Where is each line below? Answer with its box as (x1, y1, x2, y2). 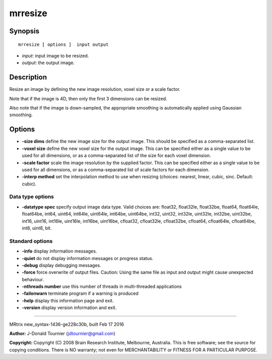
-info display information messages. (22, 248, 97, 254)
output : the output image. (22, 60, 75, 66)
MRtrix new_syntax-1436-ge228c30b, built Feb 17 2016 (9, 321, 124, 327)
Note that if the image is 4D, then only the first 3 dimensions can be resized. (9, 95, 167, 101)
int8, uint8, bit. (22, 225, 52, 231)
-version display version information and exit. (22, 304, 117, 311)
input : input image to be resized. (22, 53, 89, 59)
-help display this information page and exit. (22, 297, 114, 303)
